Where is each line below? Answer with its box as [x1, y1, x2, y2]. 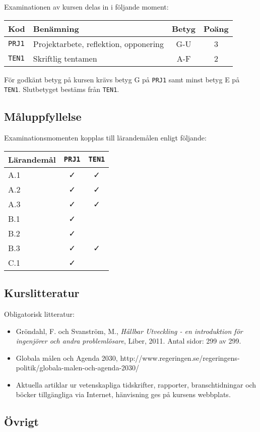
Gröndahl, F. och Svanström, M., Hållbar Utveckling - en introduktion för [16, 325, 243, 336]
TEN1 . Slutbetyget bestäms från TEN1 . [4, 84, 119, 94]
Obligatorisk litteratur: [4, 308, 75, 319]
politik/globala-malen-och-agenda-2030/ [16, 362, 140, 373]
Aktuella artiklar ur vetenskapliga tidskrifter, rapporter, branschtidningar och [16, 379, 256, 390]
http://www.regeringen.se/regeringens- [120, 352, 240, 363]
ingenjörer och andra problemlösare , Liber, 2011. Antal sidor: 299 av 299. [16, 335, 241, 346]
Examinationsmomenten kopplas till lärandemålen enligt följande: [4, 132, 207, 143]
